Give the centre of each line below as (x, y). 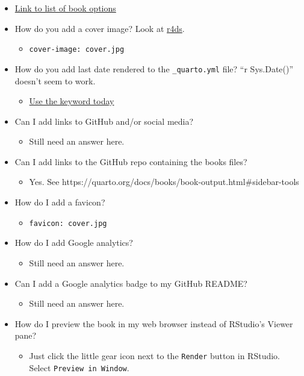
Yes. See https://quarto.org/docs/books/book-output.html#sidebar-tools (164, 182)
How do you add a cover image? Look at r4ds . (100, 28)
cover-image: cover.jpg (77, 50)
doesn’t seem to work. (55, 80)
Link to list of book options (65, 8)
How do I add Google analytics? (74, 243)
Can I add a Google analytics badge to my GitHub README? (131, 283)
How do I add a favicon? (60, 202)
